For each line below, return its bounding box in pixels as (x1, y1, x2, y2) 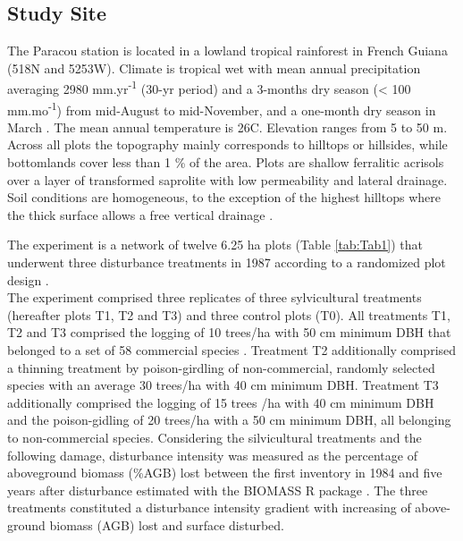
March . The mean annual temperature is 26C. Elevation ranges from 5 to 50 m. (7, 117, 448, 136)
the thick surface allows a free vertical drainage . (7, 205, 274, 224)
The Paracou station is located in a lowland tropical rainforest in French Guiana (7, 41, 448, 60)
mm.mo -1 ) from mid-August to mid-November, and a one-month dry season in (7, 97, 436, 119)
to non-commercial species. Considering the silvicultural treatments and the (7, 427, 422, 446)
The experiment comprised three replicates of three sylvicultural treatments (7, 288, 422, 307)
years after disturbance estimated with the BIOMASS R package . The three (7, 480, 428, 499)
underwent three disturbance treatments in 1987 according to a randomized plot (7, 253, 446, 272)
